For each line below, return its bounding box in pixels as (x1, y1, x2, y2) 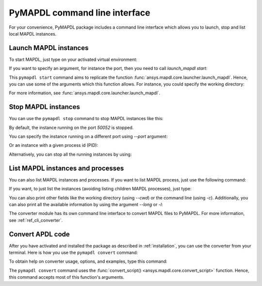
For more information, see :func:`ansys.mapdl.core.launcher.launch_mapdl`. (9, 90, 161, 96)
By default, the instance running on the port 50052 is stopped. (9, 125, 134, 130)
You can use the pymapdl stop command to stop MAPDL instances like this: (9, 116, 164, 122)
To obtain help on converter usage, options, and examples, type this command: (9, 258, 167, 265)
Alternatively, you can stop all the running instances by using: (9, 151, 132, 157)
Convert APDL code (9, 230, 70, 238)
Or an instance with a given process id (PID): (9, 143, 98, 148)
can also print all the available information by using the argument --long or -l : (9, 201, 163, 207)
